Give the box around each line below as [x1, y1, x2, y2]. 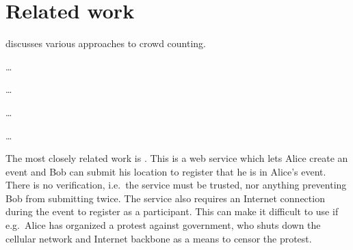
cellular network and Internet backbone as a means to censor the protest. [5, 231, 312, 245]
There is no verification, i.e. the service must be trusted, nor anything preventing [5, 178, 347, 192]
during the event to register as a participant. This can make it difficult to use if [5, 204, 339, 219]
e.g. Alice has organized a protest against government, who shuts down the [5, 218, 321, 232]
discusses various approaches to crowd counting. [5, 36, 207, 51]
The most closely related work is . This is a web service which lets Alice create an [5, 151, 348, 165]
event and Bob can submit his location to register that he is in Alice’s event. [5, 164, 326, 178]
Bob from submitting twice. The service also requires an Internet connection [5, 191, 325, 205]
